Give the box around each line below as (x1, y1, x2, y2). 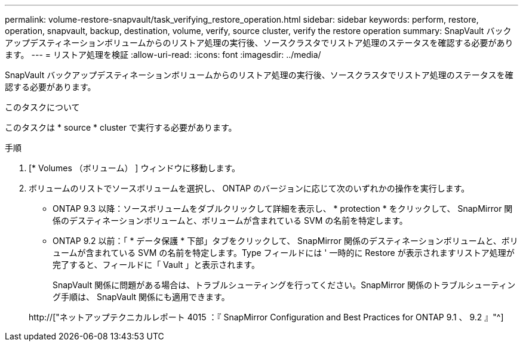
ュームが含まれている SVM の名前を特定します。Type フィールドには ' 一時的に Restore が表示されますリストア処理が (53, 248, 515, 258)
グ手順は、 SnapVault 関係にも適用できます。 (53, 292, 230, 302)
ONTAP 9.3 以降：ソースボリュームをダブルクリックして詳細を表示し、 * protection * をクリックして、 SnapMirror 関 (53, 203, 513, 214)
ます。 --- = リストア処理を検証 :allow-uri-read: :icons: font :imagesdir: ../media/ (5, 50, 321, 60)
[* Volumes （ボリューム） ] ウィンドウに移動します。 (29, 163, 240, 173)
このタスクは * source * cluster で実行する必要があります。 (5, 122, 237, 132)
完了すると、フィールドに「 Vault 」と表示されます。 (53, 259, 260, 270)
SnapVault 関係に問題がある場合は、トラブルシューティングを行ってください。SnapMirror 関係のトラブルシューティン (53, 280, 516, 290)
